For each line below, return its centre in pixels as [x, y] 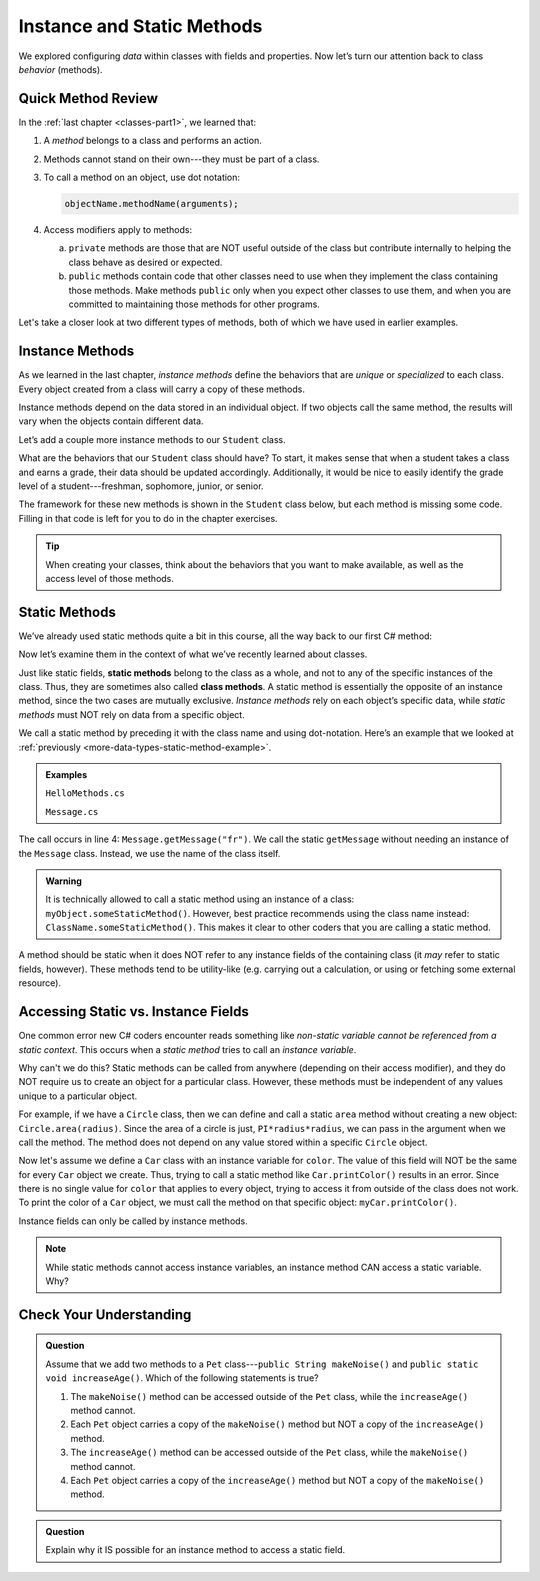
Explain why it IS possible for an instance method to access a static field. [195, 1550]
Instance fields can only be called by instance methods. [133, 1221]
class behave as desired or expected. [145, 262]
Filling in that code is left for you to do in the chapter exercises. [148, 518]
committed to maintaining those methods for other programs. [194, 304]
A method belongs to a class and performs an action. [152, 141]
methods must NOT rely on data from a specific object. [131, 714]
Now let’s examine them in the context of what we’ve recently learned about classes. [193, 654]
